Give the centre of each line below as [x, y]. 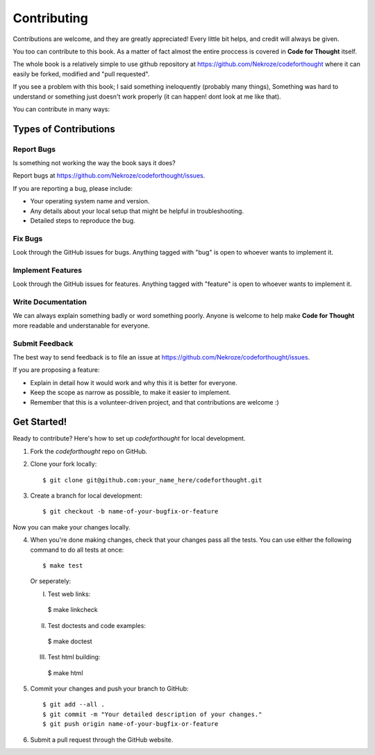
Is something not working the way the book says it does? [94, 163]
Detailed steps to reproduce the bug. [83, 221]
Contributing [50, 18]
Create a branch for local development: [86, 495]
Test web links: [69, 594]
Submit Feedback [43, 343]
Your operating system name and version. [90, 201]
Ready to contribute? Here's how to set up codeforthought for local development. [129, 439]
